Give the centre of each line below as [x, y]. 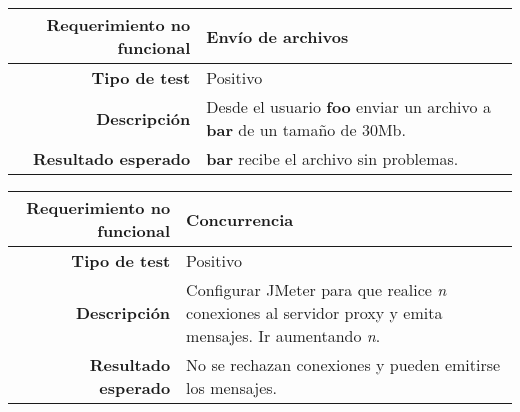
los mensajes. [232, 387]
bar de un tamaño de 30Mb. [306, 129]
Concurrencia [240, 219]
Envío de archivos [277, 36]
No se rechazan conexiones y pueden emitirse [343, 364]
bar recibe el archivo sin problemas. [332, 158]
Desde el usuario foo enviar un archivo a [348, 106]
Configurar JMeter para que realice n [316, 289]
